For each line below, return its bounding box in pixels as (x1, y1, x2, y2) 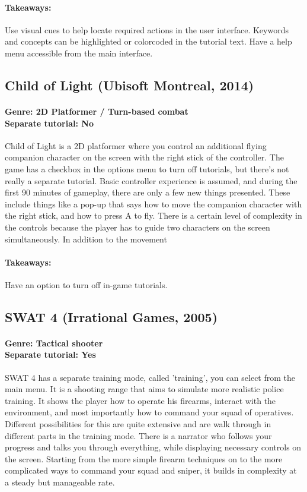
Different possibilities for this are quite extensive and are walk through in (5, 418, 271, 430)
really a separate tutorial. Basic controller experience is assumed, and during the (5, 174, 298, 187)
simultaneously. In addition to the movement (5, 232, 167, 245)
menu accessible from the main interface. (5, 46, 153, 59)
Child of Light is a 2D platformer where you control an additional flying (5, 139, 267, 152)
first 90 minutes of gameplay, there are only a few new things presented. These (5, 186, 290, 198)
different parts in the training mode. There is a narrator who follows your (5, 429, 272, 441)
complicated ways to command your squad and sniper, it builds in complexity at (5, 464, 297, 477)
